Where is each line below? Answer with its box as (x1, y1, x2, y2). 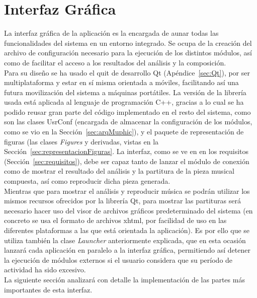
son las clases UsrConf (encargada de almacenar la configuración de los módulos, (4, 116, 252, 127)
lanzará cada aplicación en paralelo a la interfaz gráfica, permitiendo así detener (4, 245, 250, 255)
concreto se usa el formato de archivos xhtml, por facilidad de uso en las (4, 215, 227, 226)
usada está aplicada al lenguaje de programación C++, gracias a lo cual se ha (4, 97, 244, 107)
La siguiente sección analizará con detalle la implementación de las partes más (4, 274, 245, 284)
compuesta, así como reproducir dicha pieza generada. (4, 176, 170, 186)
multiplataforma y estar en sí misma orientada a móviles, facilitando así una (4, 77, 239, 88)
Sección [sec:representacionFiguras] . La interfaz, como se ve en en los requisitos (4, 146, 249, 157)
